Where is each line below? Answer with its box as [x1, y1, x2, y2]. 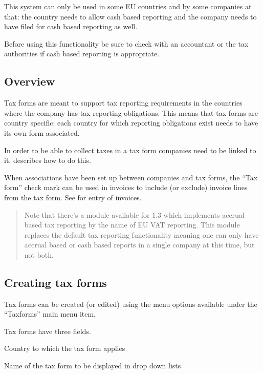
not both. [24, 249, 54, 260]
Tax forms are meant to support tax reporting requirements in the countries [4, 97, 243, 108]
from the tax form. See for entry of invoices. [4, 192, 142, 202]
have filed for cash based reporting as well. [4, 21, 138, 32]
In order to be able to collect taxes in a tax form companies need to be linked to [4, 144, 256, 155]
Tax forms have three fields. [4, 325, 91, 336]
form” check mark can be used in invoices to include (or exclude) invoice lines [4, 182, 248, 193]
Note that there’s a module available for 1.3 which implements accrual [24, 209, 245, 220]
